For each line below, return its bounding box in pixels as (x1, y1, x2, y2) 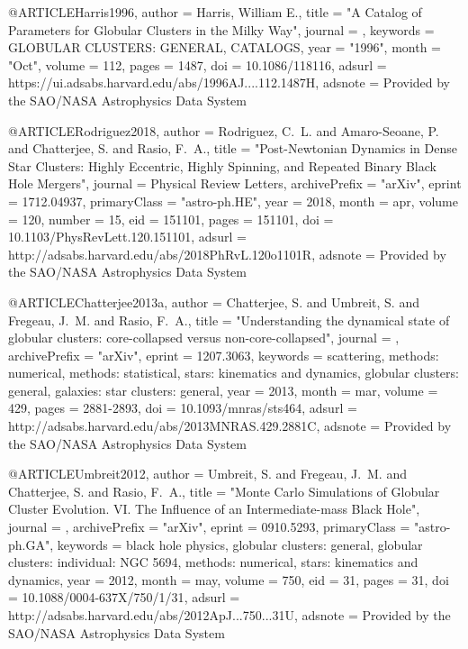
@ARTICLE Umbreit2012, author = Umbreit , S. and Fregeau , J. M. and (8, 464, 407, 483)
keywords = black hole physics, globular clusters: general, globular (57, 535, 423, 553)
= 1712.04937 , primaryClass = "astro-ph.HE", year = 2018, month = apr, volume (8, 191, 458, 210)
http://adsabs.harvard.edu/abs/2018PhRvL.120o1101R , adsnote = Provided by (8, 244, 446, 263)
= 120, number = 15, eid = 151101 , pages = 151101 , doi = (8, 209, 334, 228)
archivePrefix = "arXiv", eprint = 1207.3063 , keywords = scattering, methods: (8, 345, 439, 364)
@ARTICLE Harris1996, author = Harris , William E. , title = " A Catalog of (8, 3, 422, 21)
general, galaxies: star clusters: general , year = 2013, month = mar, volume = (8, 380, 438, 399)
